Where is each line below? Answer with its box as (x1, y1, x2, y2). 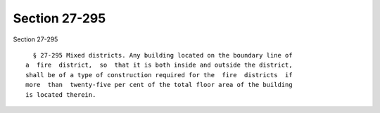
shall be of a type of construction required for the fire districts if (25, 71, 293, 79)
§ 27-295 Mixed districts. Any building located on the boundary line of (32, 51, 293, 59)
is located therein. (25, 91, 96, 98)
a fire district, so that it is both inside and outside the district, (25, 61, 293, 69)
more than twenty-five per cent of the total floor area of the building (25, 81, 293, 89)
